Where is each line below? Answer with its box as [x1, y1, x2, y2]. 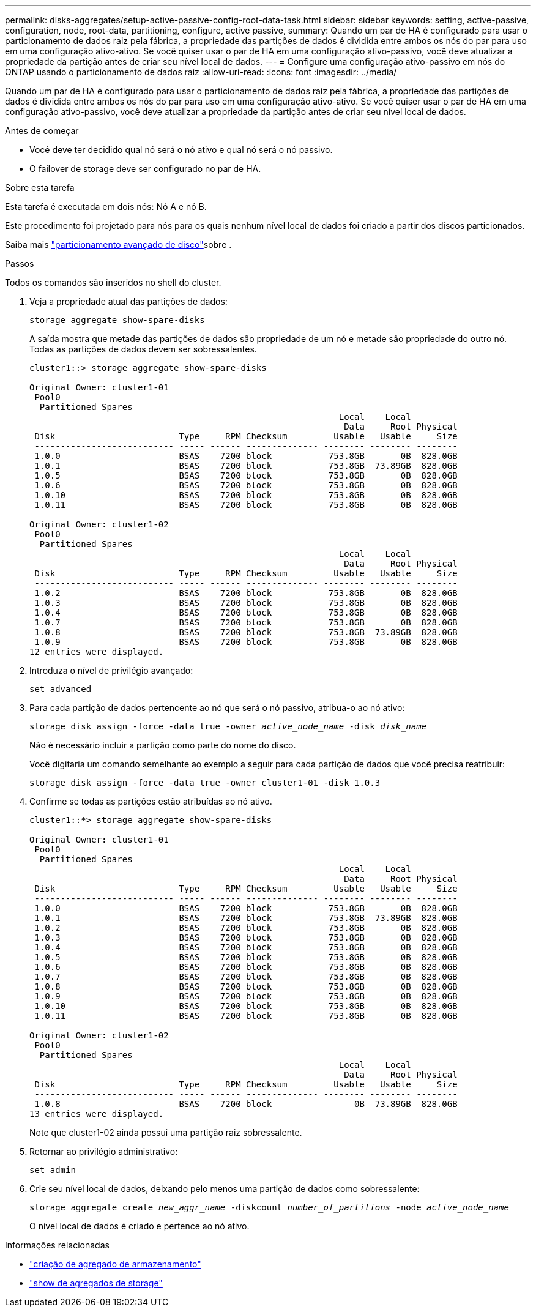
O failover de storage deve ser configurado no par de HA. [29, 163, 261, 174]
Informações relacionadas [5, 1240, 110, 1250]
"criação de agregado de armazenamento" [29, 1259, 201, 1269]
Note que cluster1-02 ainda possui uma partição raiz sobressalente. [29, 1127, 302, 1138]
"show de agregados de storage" [29, 1278, 163, 1288]
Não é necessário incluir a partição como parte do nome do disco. [29, 740, 296, 750]
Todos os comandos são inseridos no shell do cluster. [5, 277, 221, 288]
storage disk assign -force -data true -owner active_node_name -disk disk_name [29, 721, 427, 731]
